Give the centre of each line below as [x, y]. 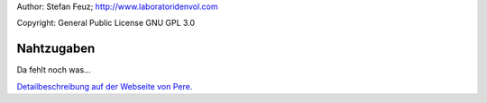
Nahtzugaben [56, 49]
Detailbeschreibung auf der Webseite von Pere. [105, 86]
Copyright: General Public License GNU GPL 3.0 [106, 23]
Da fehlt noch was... [54, 70]
